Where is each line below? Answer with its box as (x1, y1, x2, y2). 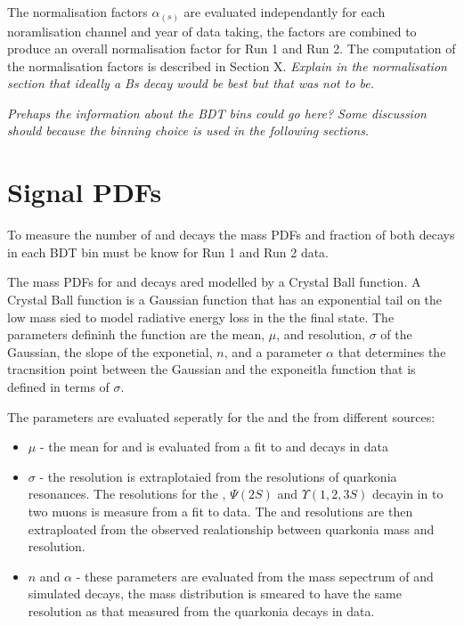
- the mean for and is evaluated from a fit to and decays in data (39, 437, 388, 456)
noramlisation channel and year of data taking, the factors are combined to (7, 21, 417, 40)
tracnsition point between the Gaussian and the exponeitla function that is (7, 360, 416, 378)
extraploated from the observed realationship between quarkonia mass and (28, 519, 435, 538)
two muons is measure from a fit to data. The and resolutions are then (28, 501, 413, 520)
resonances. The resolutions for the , (28, 484, 226, 503)
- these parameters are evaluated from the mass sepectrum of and (76, 566, 434, 585)
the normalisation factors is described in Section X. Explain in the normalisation (7, 56, 447, 75)
